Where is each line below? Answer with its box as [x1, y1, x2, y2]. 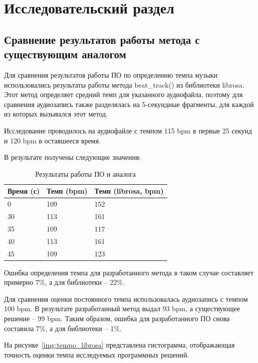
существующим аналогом [4, 46, 126, 62]
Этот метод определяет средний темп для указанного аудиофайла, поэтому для [4, 89, 243, 100]
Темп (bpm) [46, 186, 88, 196]
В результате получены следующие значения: [4, 152, 141, 162]
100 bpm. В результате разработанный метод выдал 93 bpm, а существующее [4, 303, 240, 314]
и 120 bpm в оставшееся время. [4, 135, 101, 145]
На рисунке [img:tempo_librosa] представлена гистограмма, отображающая [4, 340, 235, 350]
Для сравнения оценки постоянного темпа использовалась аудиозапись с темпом [4, 293, 248, 304]
